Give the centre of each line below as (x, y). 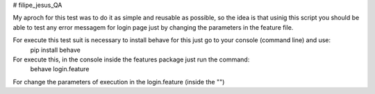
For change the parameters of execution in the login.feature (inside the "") (119, 82)
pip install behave (56, 50)
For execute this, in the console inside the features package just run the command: (131, 59)
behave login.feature (60, 69)
